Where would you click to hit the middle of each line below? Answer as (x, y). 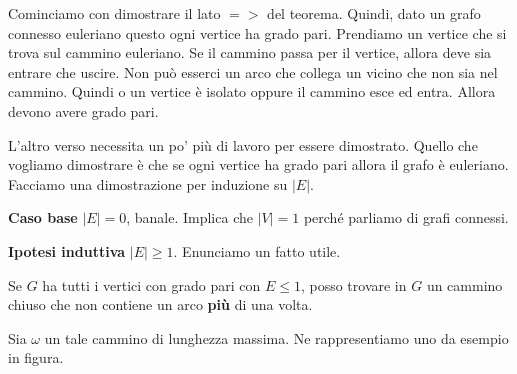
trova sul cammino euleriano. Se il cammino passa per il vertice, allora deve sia (250, 52)
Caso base (43, 217)
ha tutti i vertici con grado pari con (151, 284)
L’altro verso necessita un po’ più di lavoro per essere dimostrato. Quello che (243, 144)
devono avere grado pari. (83, 110)
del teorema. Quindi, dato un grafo (374, 13)
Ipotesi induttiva (67, 250)
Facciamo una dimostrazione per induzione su (148, 183)
